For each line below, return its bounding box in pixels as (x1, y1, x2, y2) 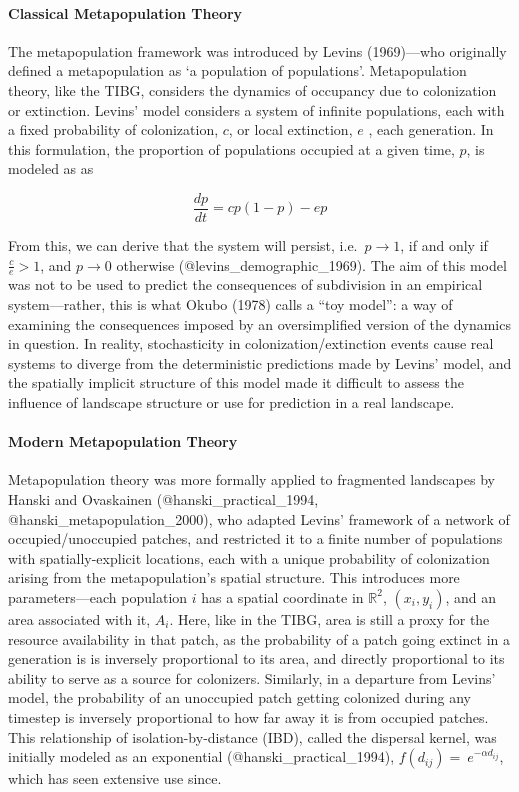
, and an (445, 586, 496, 607)
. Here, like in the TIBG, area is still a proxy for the (169, 608, 490, 629)
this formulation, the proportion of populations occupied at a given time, (8, 138, 455, 159)
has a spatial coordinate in (201, 586, 364, 607)
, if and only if (400, 235, 488, 256)
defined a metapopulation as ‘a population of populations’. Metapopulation (8, 60, 467, 81)
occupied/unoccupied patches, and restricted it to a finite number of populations (8, 528, 503, 549)
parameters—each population (8, 586, 188, 607)
